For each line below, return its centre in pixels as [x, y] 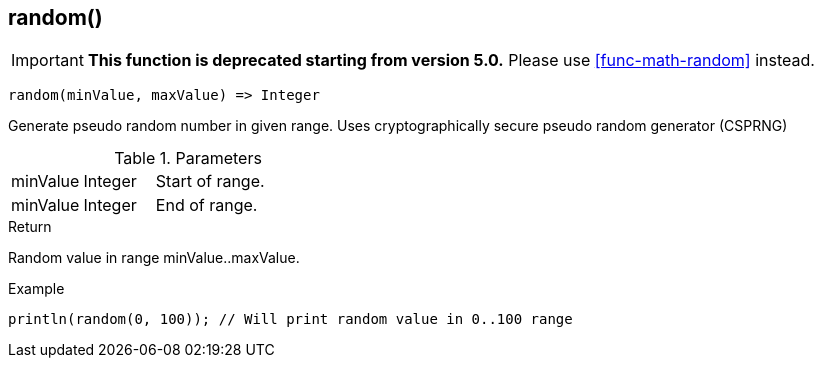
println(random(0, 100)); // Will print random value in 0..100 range [290, 319]
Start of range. [210, 181]
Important [47, 60]
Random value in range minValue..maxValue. [154, 258]
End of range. [206, 205]
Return [30, 227]
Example [36, 289]
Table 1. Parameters [188, 158]
